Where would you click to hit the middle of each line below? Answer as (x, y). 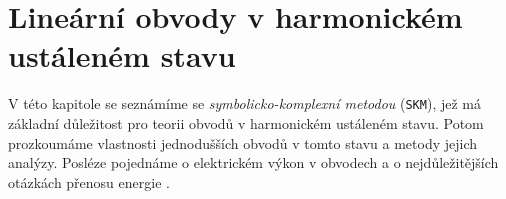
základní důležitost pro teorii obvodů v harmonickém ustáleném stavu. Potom (246, 122)
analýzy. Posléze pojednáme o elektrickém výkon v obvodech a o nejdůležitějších (253, 162)
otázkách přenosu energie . (89, 181)
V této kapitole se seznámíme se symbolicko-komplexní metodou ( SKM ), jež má (244, 103)
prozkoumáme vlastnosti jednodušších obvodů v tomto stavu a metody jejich (243, 142)
